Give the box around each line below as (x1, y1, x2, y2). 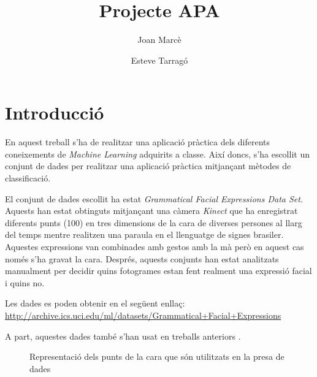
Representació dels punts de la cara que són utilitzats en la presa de (29, 350, 285, 363)
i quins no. (5, 276, 45, 289)
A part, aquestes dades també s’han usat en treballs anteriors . (5, 329, 241, 342)
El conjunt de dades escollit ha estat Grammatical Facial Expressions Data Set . (5, 192, 303, 205)
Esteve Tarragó (131, 53, 188, 66)
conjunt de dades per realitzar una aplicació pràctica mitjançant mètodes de (5, 159, 291, 172)
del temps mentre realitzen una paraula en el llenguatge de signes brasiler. (5, 228, 284, 241)
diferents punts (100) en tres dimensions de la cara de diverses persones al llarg (5, 216, 302, 229)
